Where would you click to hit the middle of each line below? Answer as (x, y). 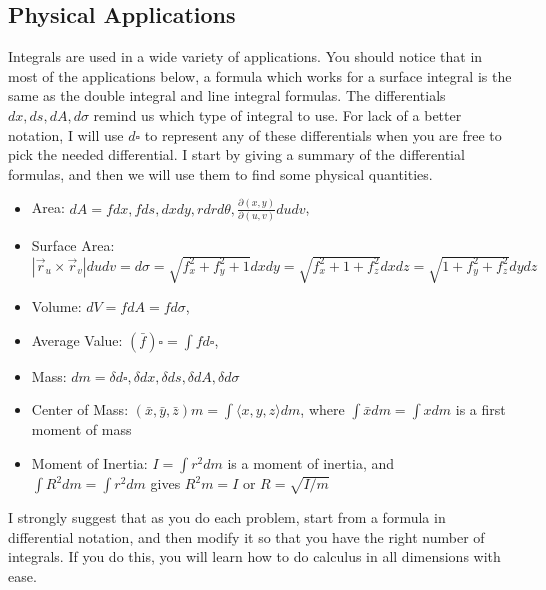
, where (322, 409)
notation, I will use (66, 134)
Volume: (56, 306)
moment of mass (81, 429)
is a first (480, 409)
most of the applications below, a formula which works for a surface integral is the (260, 75)
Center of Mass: (80, 409)
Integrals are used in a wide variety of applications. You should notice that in (245, 56)
